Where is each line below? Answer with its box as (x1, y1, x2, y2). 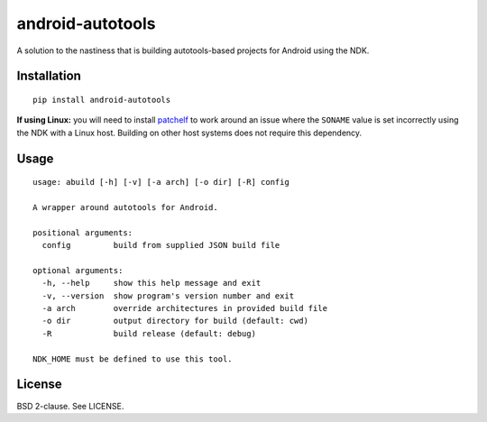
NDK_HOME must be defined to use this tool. (32, 353, 234, 364)
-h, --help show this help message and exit (41, 278, 262, 289)
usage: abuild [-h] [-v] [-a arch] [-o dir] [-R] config (32, 177, 290, 188)
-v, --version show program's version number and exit (41, 290, 295, 301)
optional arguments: (32, 265, 124, 275)
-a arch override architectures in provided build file (41, 303, 328, 314)
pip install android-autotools (32, 95, 171, 105)
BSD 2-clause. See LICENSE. (16, 400, 124, 411)
